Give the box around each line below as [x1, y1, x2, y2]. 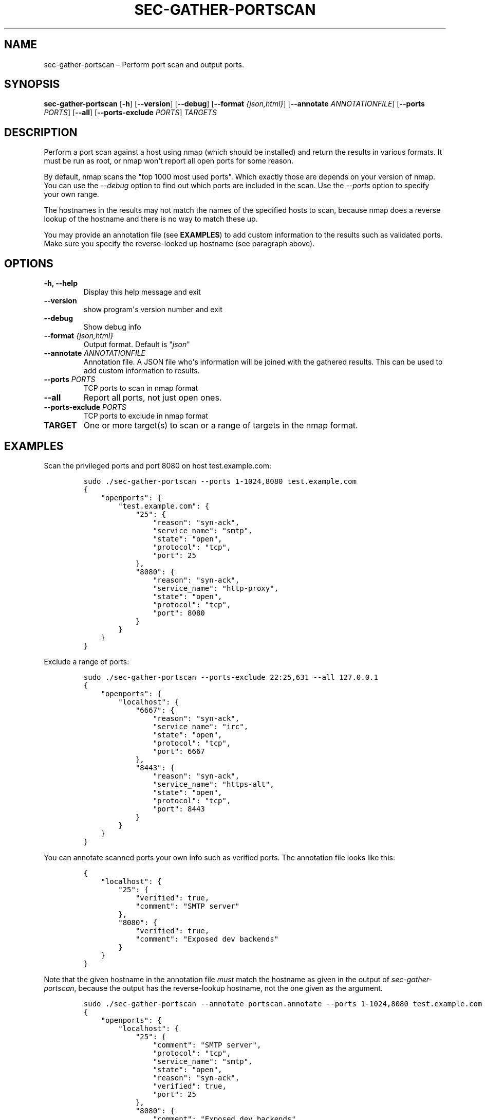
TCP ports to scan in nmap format [83, 384, 198, 393]
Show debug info [83, 322, 141, 332]
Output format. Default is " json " [83, 340, 190, 349]
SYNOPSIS [4, 78, 60, 91]
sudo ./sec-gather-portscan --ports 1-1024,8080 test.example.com [83, 477, 357, 485]
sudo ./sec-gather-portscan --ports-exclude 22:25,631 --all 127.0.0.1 [83, 673, 378, 681]
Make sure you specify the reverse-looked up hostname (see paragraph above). [44, 239, 315, 248]
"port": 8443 [153, 804, 205, 813]
